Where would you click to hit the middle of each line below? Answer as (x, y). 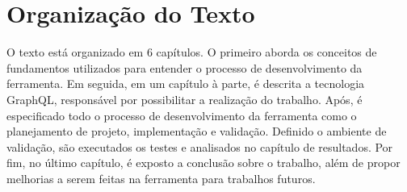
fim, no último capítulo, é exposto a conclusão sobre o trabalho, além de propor (203, 163)
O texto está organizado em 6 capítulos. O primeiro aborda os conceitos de (192, 52)
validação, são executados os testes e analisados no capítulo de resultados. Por (200, 146)
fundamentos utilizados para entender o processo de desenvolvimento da (185, 67)
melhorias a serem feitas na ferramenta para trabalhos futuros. (161, 178)
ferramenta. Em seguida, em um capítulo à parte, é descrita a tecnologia (186, 83)
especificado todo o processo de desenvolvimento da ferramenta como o (182, 115)
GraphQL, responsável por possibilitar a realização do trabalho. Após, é (185, 99)
